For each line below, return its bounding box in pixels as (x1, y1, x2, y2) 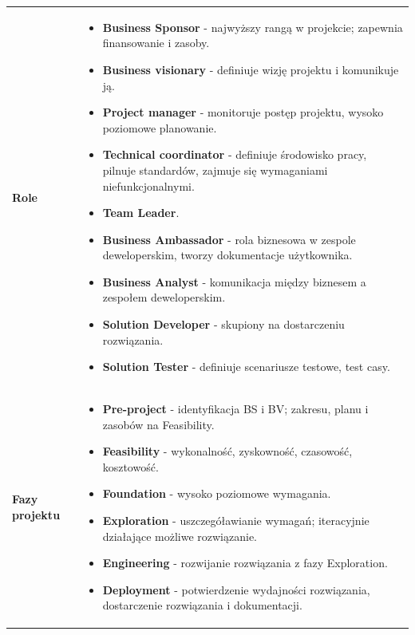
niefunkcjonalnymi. (102, 177, 195, 194)
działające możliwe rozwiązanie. (102, 527, 258, 544)
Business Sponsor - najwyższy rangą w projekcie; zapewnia (102, 18, 403, 35)
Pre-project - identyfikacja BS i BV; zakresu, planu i (102, 400, 369, 417)
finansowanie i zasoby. (102, 34, 210, 51)
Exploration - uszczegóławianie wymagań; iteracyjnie (102, 512, 370, 529)
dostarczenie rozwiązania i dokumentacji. (102, 597, 302, 613)
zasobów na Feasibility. (102, 416, 215, 432)
